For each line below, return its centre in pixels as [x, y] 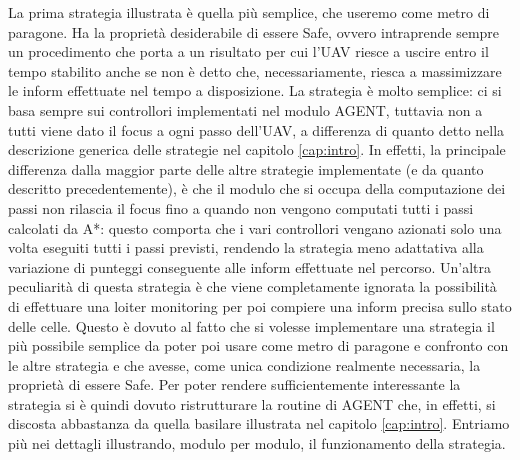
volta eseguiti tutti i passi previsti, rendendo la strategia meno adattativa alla [246, 247]
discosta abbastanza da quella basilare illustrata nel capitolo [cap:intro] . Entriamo [259, 423]
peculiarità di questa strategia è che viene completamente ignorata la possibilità [252, 286]
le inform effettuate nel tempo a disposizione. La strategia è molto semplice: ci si [255, 90]
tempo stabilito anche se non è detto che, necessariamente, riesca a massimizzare [255, 70]
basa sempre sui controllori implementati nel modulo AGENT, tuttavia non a [245, 109]
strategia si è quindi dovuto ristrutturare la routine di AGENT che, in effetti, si [252, 403]
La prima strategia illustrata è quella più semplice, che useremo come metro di [249, 12]
